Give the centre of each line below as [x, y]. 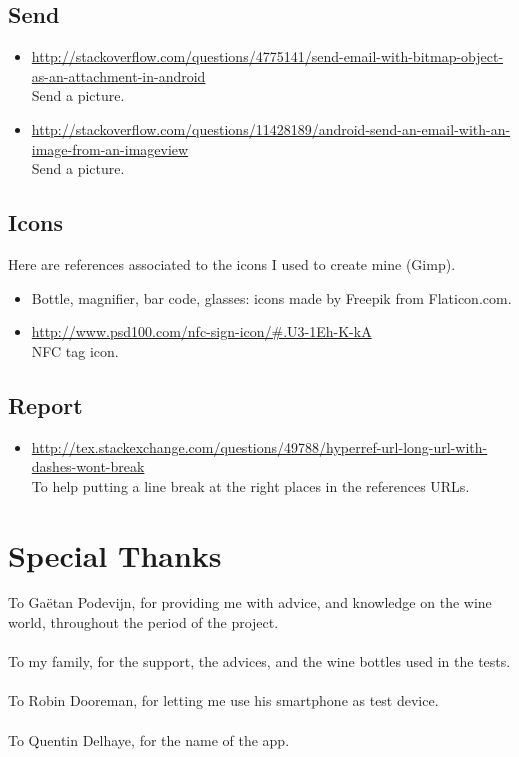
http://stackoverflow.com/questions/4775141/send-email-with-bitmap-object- [267, 56]
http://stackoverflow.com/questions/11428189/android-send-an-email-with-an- [271, 128]
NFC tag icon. [75, 350]
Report [45, 404]
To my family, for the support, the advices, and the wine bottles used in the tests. [259, 661]
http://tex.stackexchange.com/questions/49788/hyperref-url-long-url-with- [259, 446]
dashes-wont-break [88, 466]
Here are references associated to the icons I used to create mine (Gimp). [232, 263]
